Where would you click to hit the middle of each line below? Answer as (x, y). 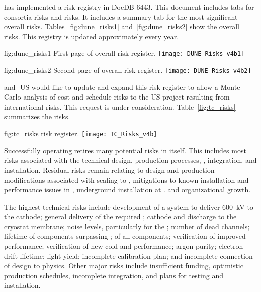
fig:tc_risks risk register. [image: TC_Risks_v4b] (81, 133)
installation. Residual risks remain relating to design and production (109, 170)
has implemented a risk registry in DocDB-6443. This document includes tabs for (129, 7)
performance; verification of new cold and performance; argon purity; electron (124, 246)
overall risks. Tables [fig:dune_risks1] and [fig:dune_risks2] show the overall (122, 26)
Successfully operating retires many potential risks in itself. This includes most (125, 150)
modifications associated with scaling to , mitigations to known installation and (126, 180)
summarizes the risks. (37, 116)
